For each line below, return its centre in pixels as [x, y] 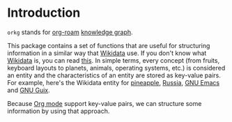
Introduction [44, 13]
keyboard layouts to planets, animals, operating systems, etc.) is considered [116, 68]
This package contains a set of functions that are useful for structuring [109, 45]
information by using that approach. [59, 111]
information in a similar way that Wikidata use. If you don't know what [107, 53]
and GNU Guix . [29, 90]
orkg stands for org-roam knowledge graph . [70, 32]
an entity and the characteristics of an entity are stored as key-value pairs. [114, 75]
